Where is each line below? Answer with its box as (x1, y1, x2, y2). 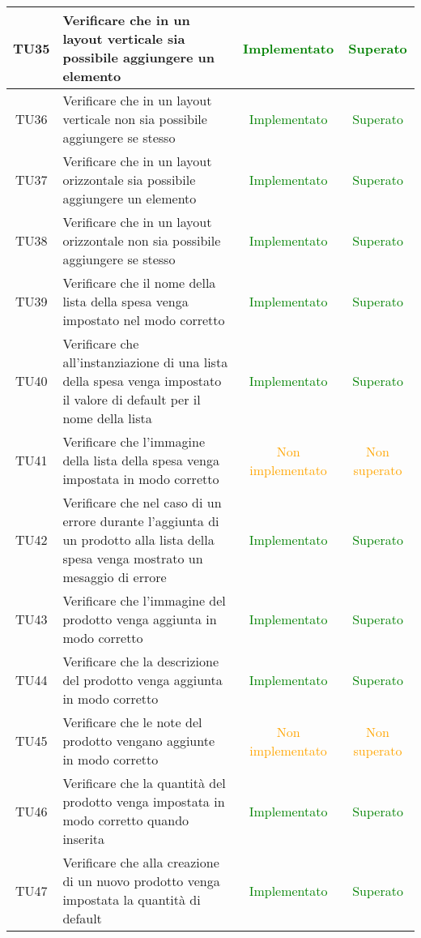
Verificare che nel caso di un (62, 493, 222, 512)
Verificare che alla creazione (62, 853, 219, 872)
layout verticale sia (62, 29, 185, 48)
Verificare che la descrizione (62, 652, 219, 670)
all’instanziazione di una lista (62, 353, 228, 371)
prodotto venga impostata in (62, 792, 225, 811)
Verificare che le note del (62, 713, 202, 731)
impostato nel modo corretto (62, 311, 225, 329)
